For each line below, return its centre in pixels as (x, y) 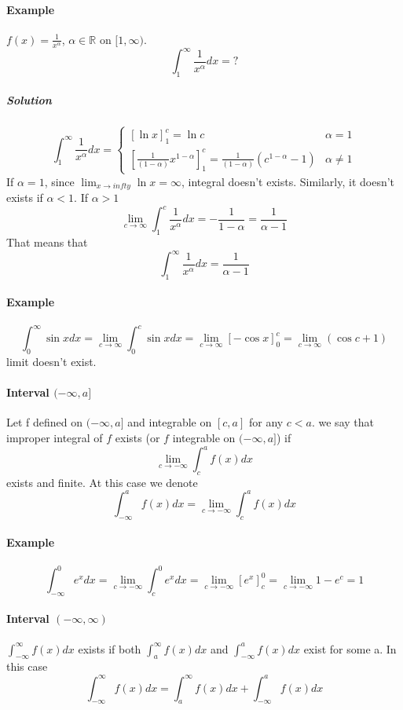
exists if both (110, 648)
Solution (29, 99)
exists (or (137, 437)
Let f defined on (45, 422)
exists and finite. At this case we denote (102, 482)
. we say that (343, 422)
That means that (47, 242)
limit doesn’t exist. (51, 361)
